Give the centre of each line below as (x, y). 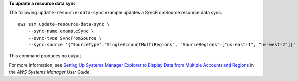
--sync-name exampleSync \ (61, 31)
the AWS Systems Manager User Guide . (50, 72)
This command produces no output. (46, 56)
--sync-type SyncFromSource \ (65, 38)
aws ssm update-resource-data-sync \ (64, 24)
